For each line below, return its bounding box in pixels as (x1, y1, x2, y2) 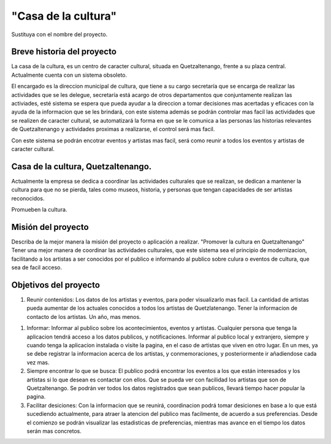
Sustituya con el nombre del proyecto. (11, 31, 108, 38)
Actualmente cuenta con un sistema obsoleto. (11, 71, 127, 78)
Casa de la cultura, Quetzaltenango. (11, 161, 152, 172)
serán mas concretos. (26, 427, 82, 435)
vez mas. (26, 359, 50, 366)
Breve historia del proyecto (11, 47, 116, 57)
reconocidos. (11, 194, 45, 202)
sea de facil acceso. (11, 264, 63, 271)
